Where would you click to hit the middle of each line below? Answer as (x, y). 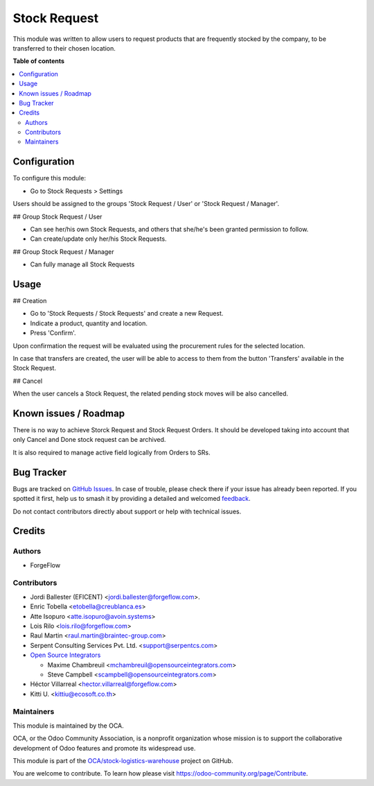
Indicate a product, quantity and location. (89, 323)
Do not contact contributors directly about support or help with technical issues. (127, 511)
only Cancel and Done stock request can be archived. (89, 440)
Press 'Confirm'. (53, 333)
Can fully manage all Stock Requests (82, 264)
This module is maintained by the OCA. (68, 726)
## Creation (30, 301)
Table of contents (39, 61)
